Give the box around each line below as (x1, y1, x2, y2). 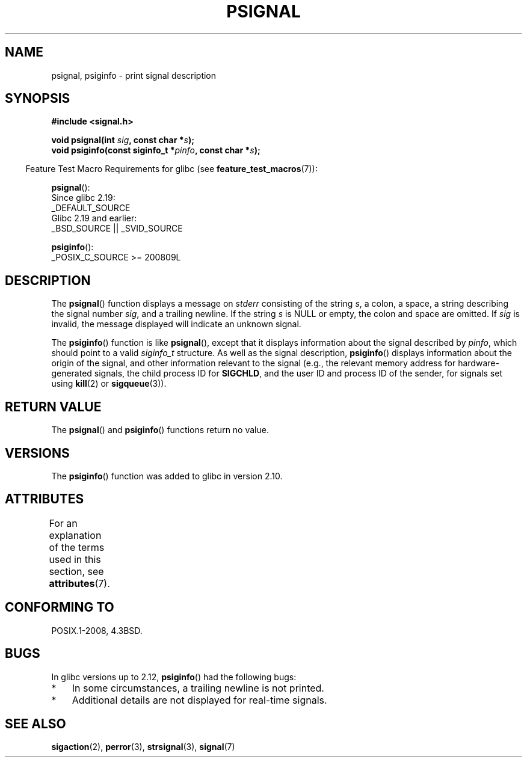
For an (49, 517, 78, 529)
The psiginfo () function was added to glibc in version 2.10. (51, 470, 283, 481)
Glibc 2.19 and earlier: (51, 213, 137, 224)
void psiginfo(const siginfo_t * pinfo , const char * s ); (51, 145, 260, 156)
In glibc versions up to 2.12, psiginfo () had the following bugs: (51, 671, 297, 682)
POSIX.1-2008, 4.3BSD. (51, 625, 143, 636)
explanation (49, 529, 102, 541)
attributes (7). (49, 577, 110, 589)
